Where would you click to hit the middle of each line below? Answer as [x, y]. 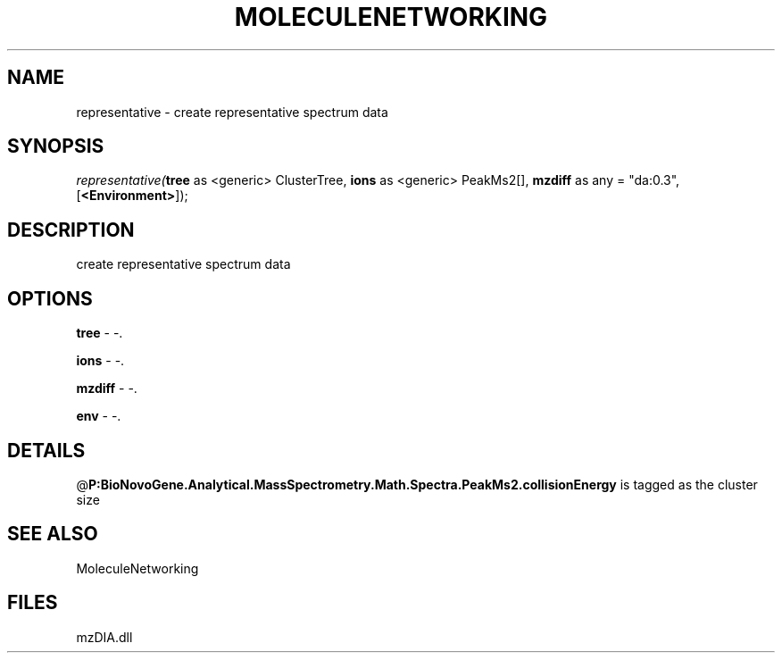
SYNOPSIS [56, 146]
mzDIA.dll [104, 637]
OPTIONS [50, 298]
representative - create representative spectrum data [232, 112]
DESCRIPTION [71, 230]
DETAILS [46, 450]
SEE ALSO [53, 534]
